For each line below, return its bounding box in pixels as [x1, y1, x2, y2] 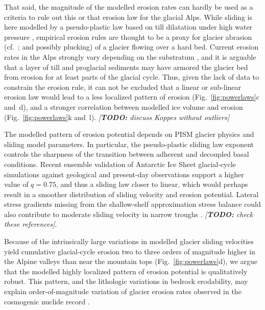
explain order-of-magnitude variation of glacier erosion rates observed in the [4, 286, 242, 297]
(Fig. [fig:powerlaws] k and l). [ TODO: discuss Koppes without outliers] [4, 111, 230, 122]
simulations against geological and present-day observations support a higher [4, 169, 244, 179]
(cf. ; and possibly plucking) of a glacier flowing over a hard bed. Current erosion [4, 41, 259, 52]
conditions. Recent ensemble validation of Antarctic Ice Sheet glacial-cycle [4, 158, 236, 169]
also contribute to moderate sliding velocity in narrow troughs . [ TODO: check [4, 208, 253, 219]
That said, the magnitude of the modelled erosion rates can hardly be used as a [4, 2, 253, 12]
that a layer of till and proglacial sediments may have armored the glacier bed [4, 61, 248, 72]
